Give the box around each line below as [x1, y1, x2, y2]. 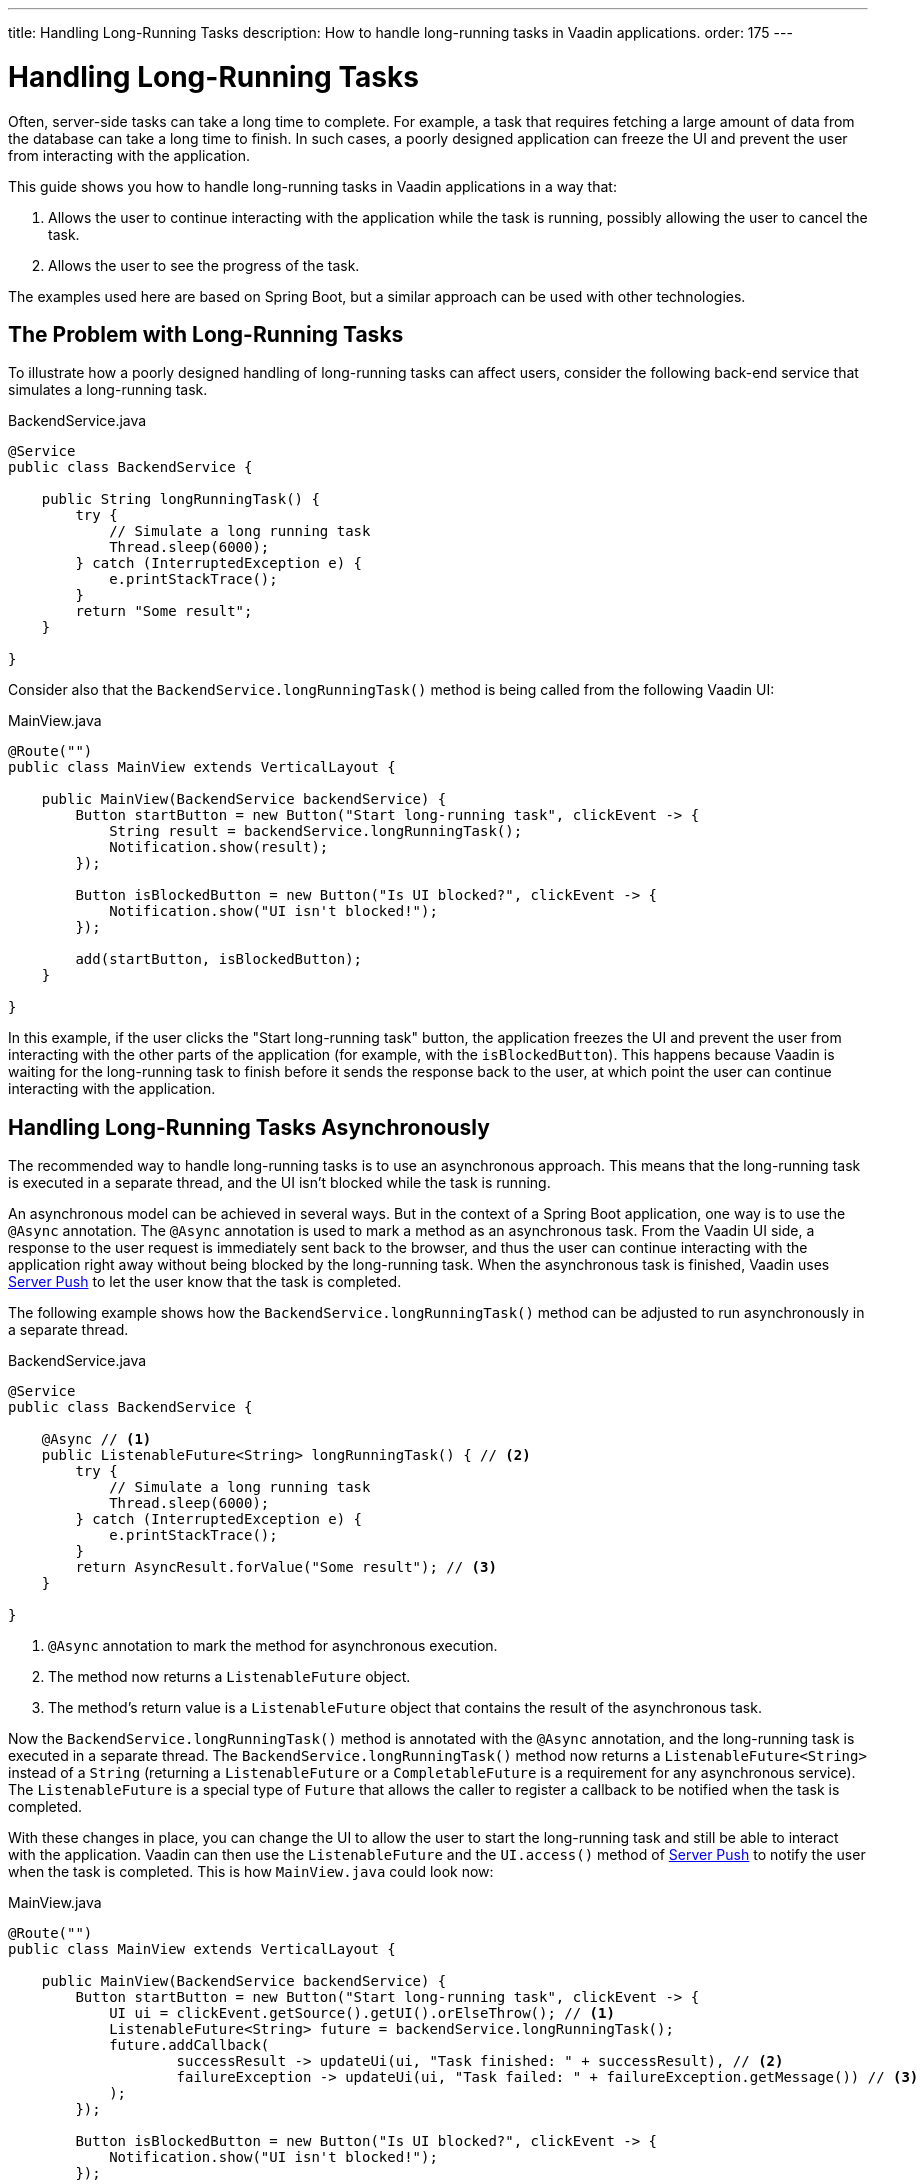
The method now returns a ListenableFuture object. [48, 1668, 411, 1686]
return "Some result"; [75, 603, 253, 620]
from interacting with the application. [8, 146, 251, 164]
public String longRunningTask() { [41, 491, 320, 508]
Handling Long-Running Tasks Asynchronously [8, 1114, 490, 1140]
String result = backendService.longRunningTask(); [109, 823, 523, 840]
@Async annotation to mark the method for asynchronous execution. [48, 1637, 498, 1655]
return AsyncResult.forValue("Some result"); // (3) [75, 1559, 497, 1576]
